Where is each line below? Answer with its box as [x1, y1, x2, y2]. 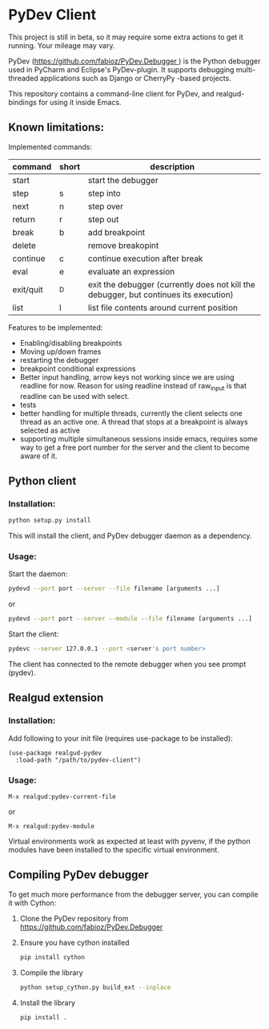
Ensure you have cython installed [19, 937, 130, 947]
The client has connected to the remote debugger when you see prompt [8, 660, 247, 669]
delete [12, 239, 36, 250]
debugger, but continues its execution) [87, 289, 234, 300]
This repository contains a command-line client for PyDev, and [8, 88, 215, 98]
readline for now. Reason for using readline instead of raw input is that [19, 380, 247, 392]
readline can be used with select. [19, 391, 130, 401]
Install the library [19, 998, 76, 1007]
